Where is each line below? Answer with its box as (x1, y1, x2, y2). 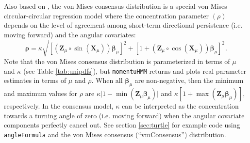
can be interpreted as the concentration (121, 100, 239, 111)
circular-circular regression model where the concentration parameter (4, 10, 209, 20)
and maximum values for (4, 88, 78, 98)
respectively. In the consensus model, (4, 100, 114, 111)
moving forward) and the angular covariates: (4, 29, 136, 39)
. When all (91, 75, 123, 85)
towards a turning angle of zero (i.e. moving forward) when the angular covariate (4, 110, 245, 120)
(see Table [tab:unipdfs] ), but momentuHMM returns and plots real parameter (23, 65, 247, 76)
